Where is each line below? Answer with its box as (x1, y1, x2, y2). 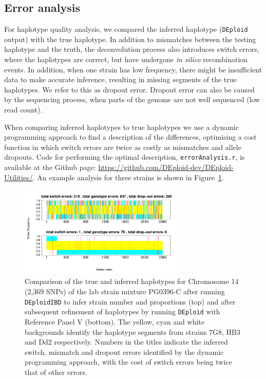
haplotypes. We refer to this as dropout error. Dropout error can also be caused (4, 84, 255, 94)
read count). (4, 104, 43, 115)
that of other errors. (25, 366, 87, 377)
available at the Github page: (4, 162, 96, 173)
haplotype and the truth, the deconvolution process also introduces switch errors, (4, 44, 259, 54)
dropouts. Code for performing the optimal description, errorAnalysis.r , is (4, 151, 245, 162)
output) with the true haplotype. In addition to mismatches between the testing (4, 33, 256, 44)
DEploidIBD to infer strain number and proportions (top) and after (25, 296, 236, 307)
